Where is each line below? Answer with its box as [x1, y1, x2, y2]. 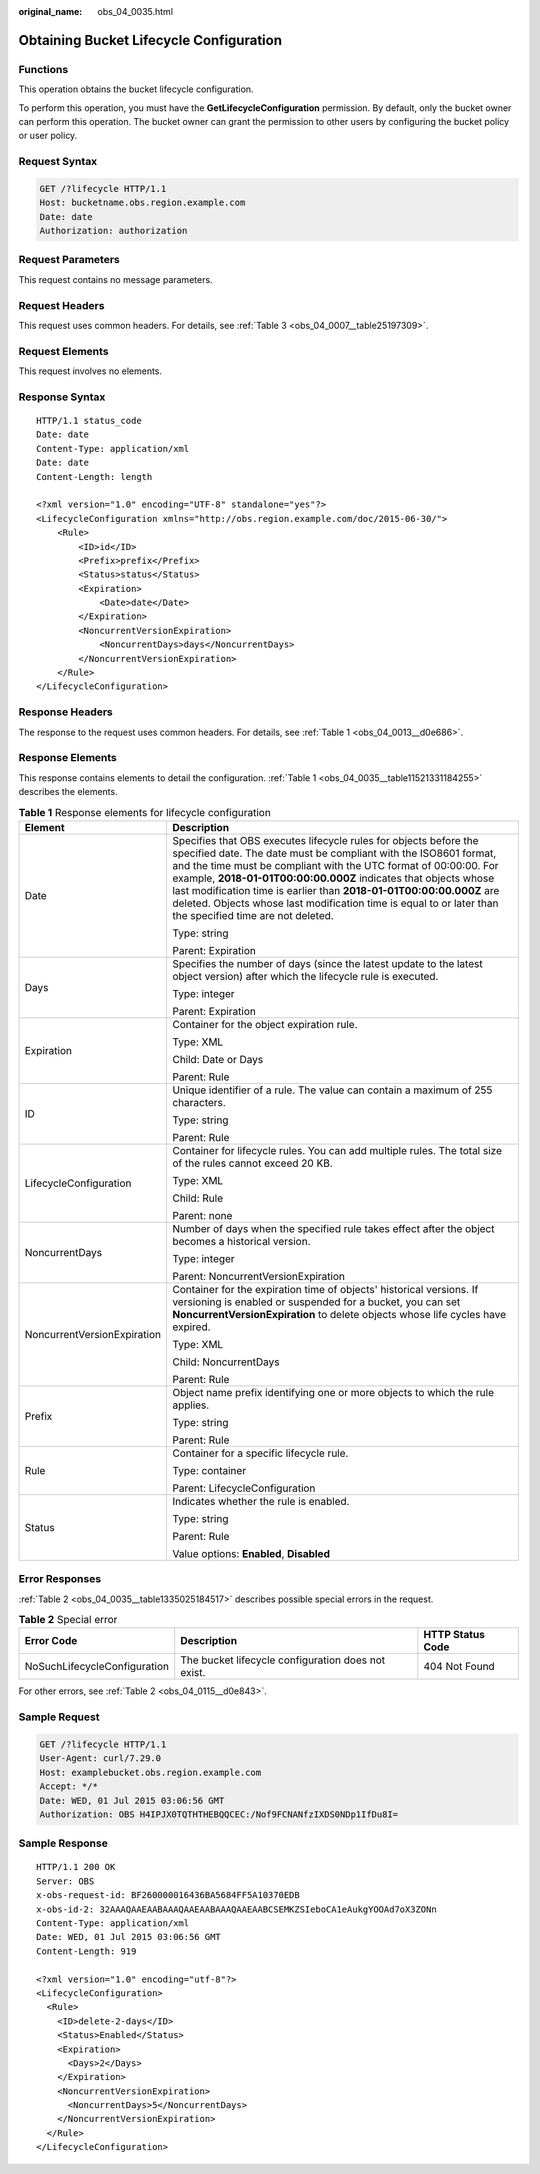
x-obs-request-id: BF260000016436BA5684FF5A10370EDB [36, 1890, 300, 1901]
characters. [171, 1095, 227, 1109]
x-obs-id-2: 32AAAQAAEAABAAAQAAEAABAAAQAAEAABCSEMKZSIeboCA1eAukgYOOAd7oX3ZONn [36, 1903, 437, 1915]
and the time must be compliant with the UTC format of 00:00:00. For [171, 858, 499, 872]
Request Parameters [18, 253, 120, 267]
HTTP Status [423, 1628, 485, 1642]
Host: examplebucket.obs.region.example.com [39, 1766, 262, 1778]
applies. [171, 1398, 210, 1412]
